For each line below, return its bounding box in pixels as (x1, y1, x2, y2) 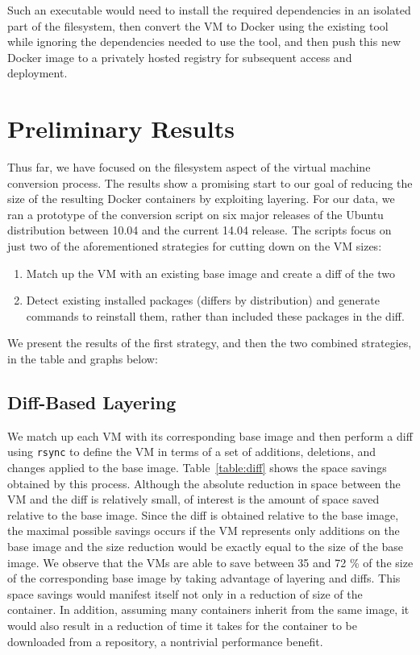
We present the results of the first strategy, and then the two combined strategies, (7, 334, 412, 351)
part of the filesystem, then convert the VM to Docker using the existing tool (7, 17, 389, 34)
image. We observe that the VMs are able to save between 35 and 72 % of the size (7, 553, 414, 570)
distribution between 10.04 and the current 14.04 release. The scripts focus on (7, 222, 392, 238)
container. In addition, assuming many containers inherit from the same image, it (7, 601, 410, 618)
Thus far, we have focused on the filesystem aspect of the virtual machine (7, 159, 371, 176)
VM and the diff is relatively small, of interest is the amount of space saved (7, 491, 380, 508)
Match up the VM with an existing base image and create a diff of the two (26, 264, 395, 281)
